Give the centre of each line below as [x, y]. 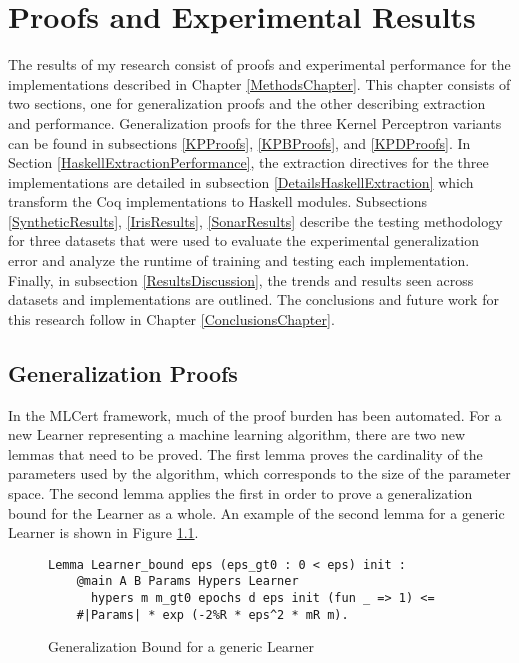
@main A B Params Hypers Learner [187, 581]
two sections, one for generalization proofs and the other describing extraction [247, 103]
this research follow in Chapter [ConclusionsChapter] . [171, 318]
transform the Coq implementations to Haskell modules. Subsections [217, 201]
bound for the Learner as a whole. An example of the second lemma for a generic [256, 512]
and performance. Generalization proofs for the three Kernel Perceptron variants [255, 122]
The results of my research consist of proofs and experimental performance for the [259, 64]
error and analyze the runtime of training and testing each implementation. [239, 260]
